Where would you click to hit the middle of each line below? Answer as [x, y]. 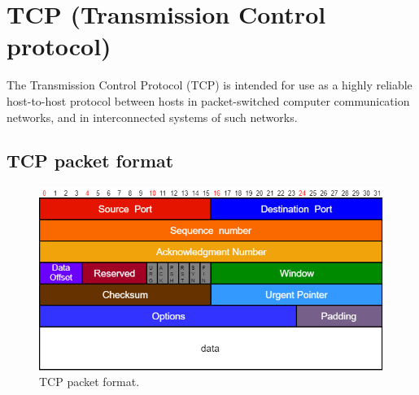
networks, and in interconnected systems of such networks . [152, 117]
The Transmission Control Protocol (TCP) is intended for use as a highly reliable [209, 85]
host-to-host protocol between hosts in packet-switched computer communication [208, 100]
